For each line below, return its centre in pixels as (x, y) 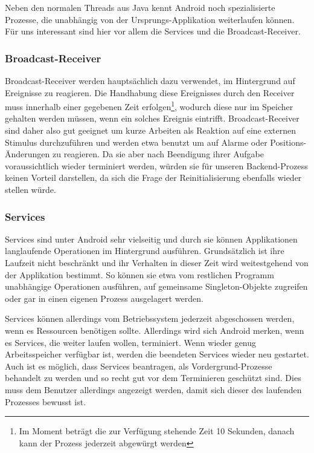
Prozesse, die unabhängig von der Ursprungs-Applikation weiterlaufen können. (150, 19)
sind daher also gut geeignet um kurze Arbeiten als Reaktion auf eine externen (151, 130)
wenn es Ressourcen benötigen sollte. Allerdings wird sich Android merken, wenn (155, 330)
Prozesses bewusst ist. (46, 401)
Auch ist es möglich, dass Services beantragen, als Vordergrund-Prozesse (139, 366)
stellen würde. (30, 189)
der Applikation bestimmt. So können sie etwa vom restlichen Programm (139, 274)
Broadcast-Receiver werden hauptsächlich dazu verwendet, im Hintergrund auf (150, 80)
